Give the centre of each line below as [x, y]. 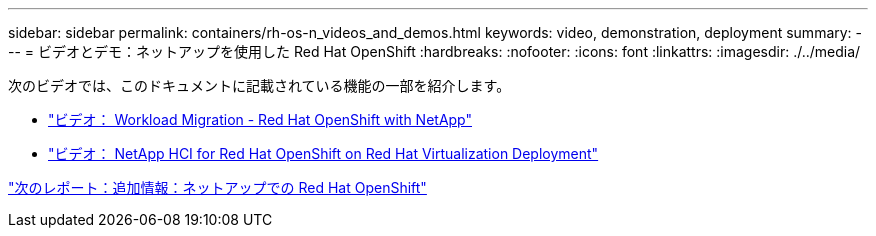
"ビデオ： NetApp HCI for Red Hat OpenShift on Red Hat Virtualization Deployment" [323, 153]
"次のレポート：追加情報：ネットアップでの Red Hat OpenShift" [217, 187]
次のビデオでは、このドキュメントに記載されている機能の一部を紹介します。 [259, 85]
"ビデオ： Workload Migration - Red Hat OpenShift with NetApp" [260, 119]
